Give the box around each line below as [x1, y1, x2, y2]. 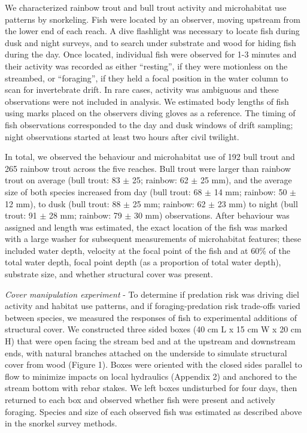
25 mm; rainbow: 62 [132, 197, 206, 210]
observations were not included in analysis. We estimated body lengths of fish [5, 95, 289, 107]
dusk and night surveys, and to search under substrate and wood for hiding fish [5, 36, 296, 49]
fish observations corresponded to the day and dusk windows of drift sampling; [5, 118, 293, 131]
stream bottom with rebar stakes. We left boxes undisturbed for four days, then [5, 381, 297, 394]
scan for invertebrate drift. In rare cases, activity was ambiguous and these [5, 83, 279, 96]
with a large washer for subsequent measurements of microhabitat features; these [5, 232, 302, 245]
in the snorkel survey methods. [5, 417, 117, 429]
